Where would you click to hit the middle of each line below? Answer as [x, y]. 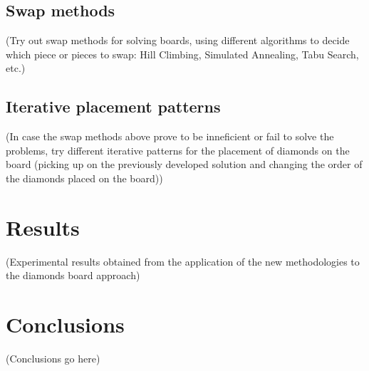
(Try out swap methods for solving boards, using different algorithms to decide [178, 40]
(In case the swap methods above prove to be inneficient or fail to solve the [170, 136]
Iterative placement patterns [113, 106]
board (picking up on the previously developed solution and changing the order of [184, 164]
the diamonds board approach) [73, 275]
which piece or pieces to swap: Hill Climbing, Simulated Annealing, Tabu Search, [182, 54]
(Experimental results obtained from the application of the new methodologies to [183, 261]
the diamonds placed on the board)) [84, 178]
